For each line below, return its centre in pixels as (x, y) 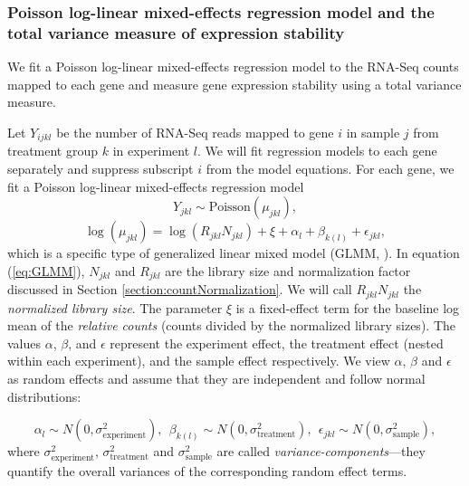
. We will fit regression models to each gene (317, 151)
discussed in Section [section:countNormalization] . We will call (180, 289)
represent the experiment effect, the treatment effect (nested (277, 343)
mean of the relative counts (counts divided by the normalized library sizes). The (231, 325)
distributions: (44, 396)
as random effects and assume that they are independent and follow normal (216, 379)
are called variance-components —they (321, 451)
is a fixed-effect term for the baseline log (348, 307)
